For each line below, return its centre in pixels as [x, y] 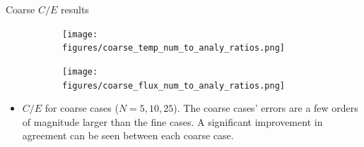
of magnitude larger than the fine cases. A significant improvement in [172, 121]
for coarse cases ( [82, 108]
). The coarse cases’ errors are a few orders [266, 108]
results [75, 9]
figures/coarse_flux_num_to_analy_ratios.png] [174, 85]
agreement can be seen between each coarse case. [128, 135]
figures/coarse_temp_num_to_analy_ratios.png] [174, 48]
